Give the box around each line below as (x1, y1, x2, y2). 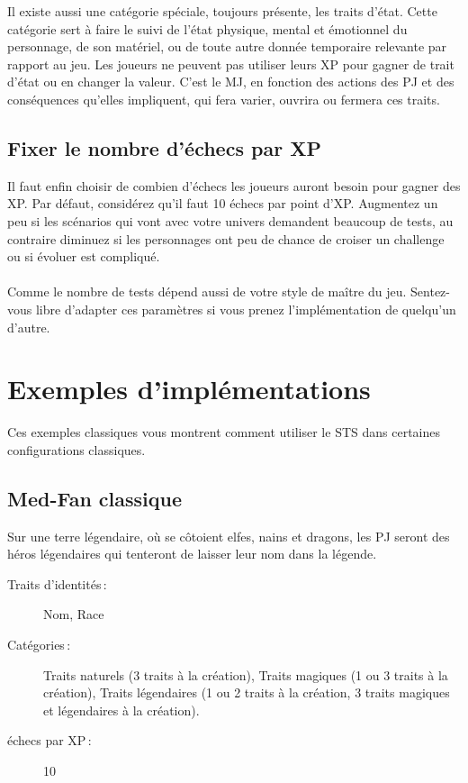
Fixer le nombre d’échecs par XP (7, 133, 321, 161)
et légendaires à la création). (43, 700, 200, 719)
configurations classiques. (7, 440, 146, 459)
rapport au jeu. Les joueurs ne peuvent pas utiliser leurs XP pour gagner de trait (7, 54, 454, 73)
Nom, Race (43, 605, 104, 624)
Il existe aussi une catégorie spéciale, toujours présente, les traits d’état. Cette (7, 2, 437, 20)
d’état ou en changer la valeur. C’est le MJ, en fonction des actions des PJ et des (7, 72, 454, 91)
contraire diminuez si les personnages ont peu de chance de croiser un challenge (7, 229, 445, 248)
